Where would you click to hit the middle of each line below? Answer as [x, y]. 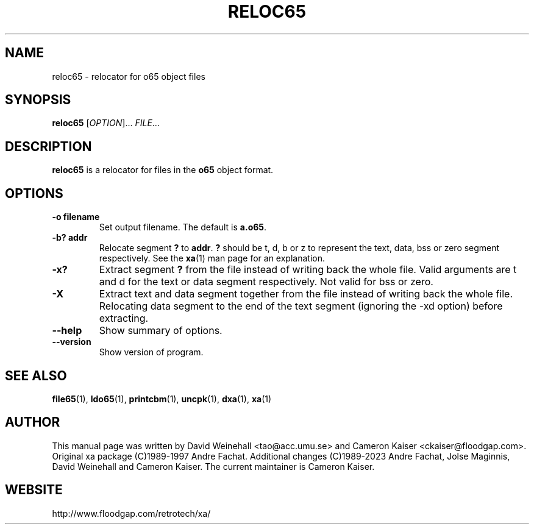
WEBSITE [34, 490]
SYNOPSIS [38, 100]
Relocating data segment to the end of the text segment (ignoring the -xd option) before [301, 306]
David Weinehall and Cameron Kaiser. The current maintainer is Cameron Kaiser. [213, 466]
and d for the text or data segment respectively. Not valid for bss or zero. [266, 282]
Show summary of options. [161, 331]
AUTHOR [33, 422]
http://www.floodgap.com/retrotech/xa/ [131, 513]
